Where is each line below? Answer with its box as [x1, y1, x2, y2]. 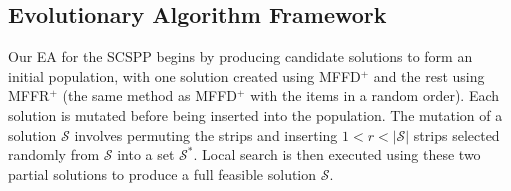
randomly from [8, 144, 100, 165]
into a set [117, 144, 175, 165]
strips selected [413, 124, 500, 145]
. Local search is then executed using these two [193, 144, 481, 165]
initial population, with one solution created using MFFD [8, 65, 361, 86]
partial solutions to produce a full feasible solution [8, 163, 317, 184]
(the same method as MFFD [62, 85, 238, 106]
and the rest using [373, 65, 485, 86]
